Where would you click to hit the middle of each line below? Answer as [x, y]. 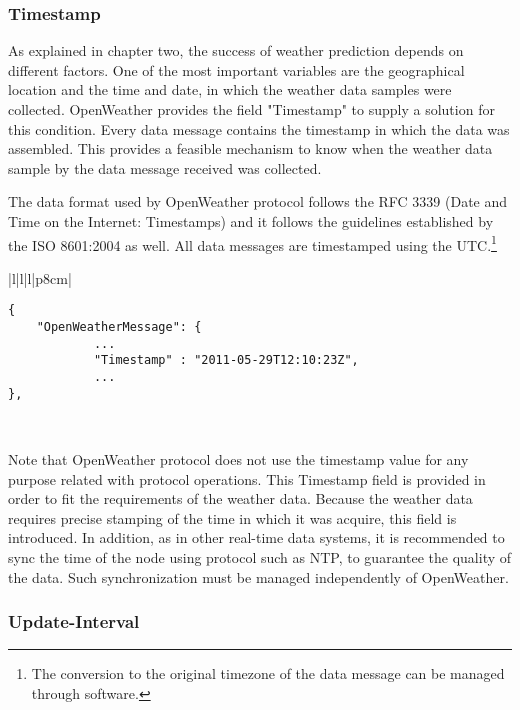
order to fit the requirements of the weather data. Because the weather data [240, 498]
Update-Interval [74, 621]
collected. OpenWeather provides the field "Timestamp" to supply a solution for [251, 109]
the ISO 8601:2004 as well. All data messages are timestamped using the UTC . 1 [252, 243]
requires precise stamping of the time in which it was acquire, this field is [232, 517]
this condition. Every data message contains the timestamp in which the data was [259, 128]
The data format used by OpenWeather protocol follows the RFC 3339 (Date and [258, 201]
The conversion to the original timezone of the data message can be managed [268, 673]
